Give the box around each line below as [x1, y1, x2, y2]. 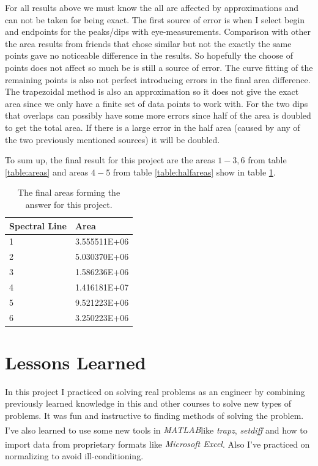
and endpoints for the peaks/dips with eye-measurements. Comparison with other [5, 25, 311, 38]
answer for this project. [25, 198, 113, 210]
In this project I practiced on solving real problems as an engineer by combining [5, 385, 305, 398]
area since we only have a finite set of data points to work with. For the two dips [5, 97, 308, 109]
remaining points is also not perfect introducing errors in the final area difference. [5, 73, 311, 86]
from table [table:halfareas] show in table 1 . [113, 165, 276, 178]
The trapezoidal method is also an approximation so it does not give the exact [5, 85, 299, 98]
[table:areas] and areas [5, 165, 89, 178]
